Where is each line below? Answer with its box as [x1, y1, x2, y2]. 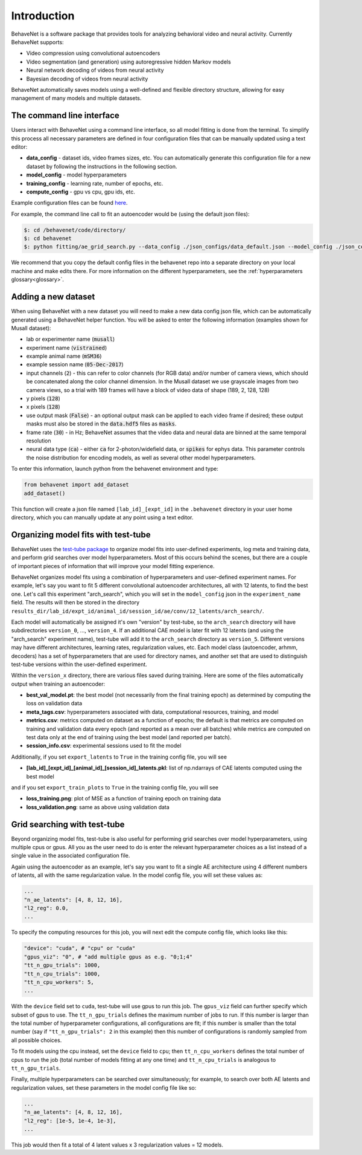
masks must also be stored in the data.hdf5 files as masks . [26, 420, 177, 427]
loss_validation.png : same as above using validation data [26, 803, 170, 810]
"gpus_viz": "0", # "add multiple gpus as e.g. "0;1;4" [24, 953, 193, 960]
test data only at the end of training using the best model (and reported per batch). [26, 734, 232, 741]
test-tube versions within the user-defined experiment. [11, 661, 147, 668]
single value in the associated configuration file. [11, 852, 130, 859]
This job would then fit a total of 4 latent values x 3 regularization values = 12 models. [11, 1141, 223, 1148]
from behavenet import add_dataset [24, 481, 129, 488]
